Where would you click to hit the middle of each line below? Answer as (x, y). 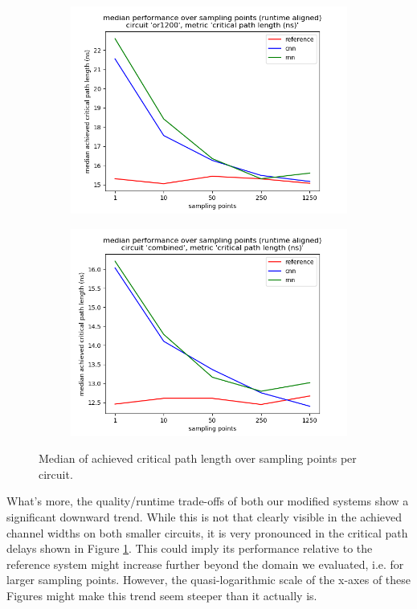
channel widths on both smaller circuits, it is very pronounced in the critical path (207, 532)
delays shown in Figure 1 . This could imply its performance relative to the (190, 548)
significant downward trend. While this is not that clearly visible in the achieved (204, 516)
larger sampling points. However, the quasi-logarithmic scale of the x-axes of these (209, 580)
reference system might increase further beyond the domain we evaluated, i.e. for (205, 564)
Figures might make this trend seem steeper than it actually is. (162, 595)
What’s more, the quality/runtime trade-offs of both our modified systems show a (208, 501)
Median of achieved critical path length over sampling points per (198, 458)
